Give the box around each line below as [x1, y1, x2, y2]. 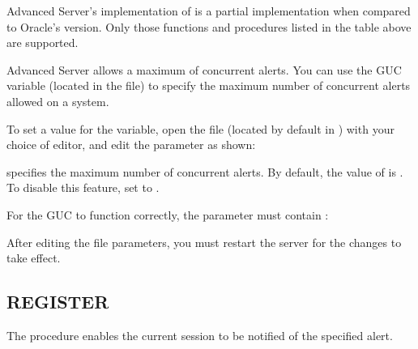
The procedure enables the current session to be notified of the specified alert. [6, 326, 393, 343]
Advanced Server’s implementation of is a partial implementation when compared [6, 2, 411, 19]
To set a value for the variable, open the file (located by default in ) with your [6, 120, 395, 137]
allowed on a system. [6, 92, 109, 109]
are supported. [6, 34, 79, 51]
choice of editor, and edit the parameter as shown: [6, 136, 256, 153]
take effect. [6, 249, 61, 266]
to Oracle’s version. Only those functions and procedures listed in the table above [6, 18, 412, 35]
